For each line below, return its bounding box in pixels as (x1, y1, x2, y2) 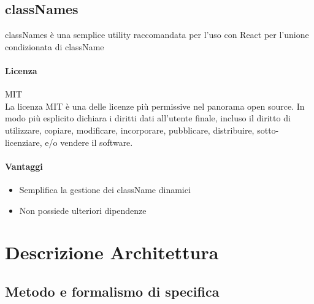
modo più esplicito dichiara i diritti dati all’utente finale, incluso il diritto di (5, 112, 291, 124)
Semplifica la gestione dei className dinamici (19, 183, 191, 196)
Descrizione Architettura (5, 240, 219, 265)
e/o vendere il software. (45, 135, 133, 148)
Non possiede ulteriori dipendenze (19, 203, 147, 216)
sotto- (257, 123, 279, 136)
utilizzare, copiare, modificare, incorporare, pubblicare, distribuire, (5, 123, 255, 136)
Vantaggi (5, 159, 43, 172)
